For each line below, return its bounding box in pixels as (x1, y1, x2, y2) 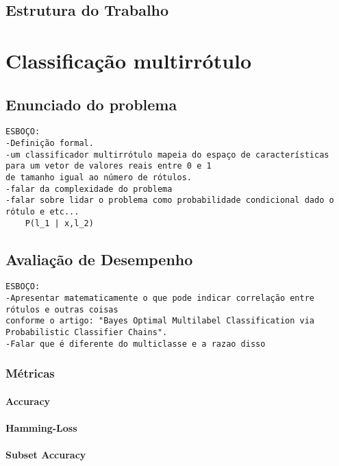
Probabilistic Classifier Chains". (5, 328, 168, 338)
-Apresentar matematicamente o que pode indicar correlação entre (5, 293, 315, 304)
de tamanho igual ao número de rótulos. (5, 172, 192, 182)
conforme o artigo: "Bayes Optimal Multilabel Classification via (5, 316, 315, 326)
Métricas (5, 365, 55, 382)
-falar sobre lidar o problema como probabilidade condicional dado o (5, 195, 334, 206)
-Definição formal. (5, 138, 94, 149)
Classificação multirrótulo (5, 46, 252, 74)
